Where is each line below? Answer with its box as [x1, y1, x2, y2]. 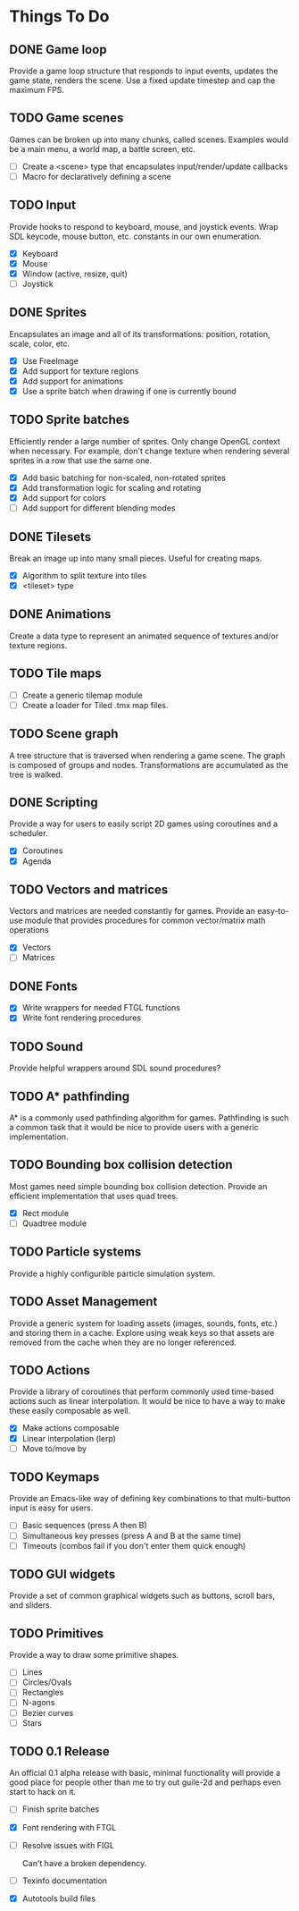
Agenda [21, 856, 52, 867]
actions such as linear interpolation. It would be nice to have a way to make [9, 1396, 286, 1407]
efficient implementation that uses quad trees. [9, 1190, 179, 1201]
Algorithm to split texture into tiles [21, 570, 147, 580]
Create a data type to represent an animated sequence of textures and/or [9, 630, 279, 641]
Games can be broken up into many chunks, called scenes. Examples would [9, 134, 289, 145]
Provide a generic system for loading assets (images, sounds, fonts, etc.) [9, 1317, 278, 1329]
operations [9, 925, 49, 935]
